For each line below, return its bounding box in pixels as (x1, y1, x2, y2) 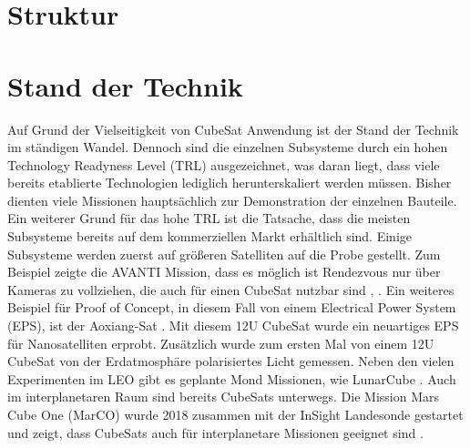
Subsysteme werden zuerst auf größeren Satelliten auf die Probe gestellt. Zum (7, 244, 441, 263)
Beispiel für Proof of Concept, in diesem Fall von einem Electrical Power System (7, 298, 456, 317)
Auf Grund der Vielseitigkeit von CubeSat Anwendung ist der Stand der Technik (7, 119, 459, 138)
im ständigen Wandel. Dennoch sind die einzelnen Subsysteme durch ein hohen (7, 137, 448, 157)
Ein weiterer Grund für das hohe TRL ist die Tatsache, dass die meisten (7, 209, 411, 228)
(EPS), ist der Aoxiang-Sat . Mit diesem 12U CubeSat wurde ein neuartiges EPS (7, 316, 459, 335)
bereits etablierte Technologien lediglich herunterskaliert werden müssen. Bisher (7, 173, 452, 192)
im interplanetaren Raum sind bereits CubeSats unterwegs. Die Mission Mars (7, 387, 440, 406)
